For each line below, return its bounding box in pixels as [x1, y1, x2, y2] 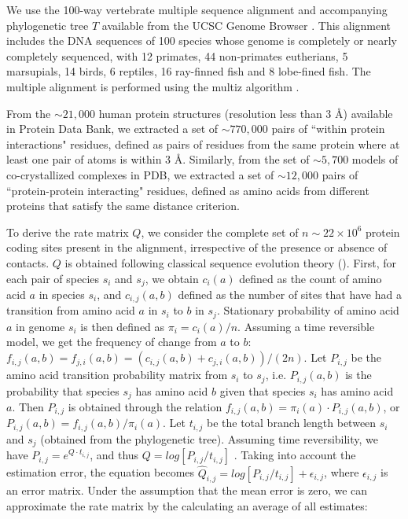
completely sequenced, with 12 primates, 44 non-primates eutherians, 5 [6, 47, 348, 64]
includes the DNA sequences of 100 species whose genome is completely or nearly [6, 32, 397, 49]
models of [351, 151, 399, 167]
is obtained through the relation [68, 398, 222, 414]
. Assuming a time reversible [237, 318, 375, 334]
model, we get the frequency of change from [6, 333, 217, 350]
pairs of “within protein [271, 120, 385, 137]
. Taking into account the [233, 447, 356, 463]
